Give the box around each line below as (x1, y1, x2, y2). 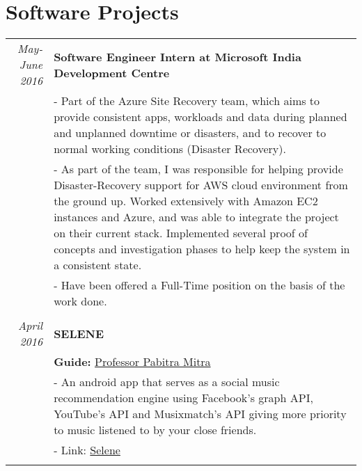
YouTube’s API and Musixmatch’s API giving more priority (54, 406, 347, 422)
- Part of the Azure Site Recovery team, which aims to (54, 93, 320, 109)
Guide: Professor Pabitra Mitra (54, 353, 211, 370)
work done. (54, 293, 107, 310)
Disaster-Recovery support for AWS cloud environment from (54, 177, 348, 193)
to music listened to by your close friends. (54, 422, 257, 438)
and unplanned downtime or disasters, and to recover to (54, 125, 326, 141)
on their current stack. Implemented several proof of (54, 225, 308, 241)
